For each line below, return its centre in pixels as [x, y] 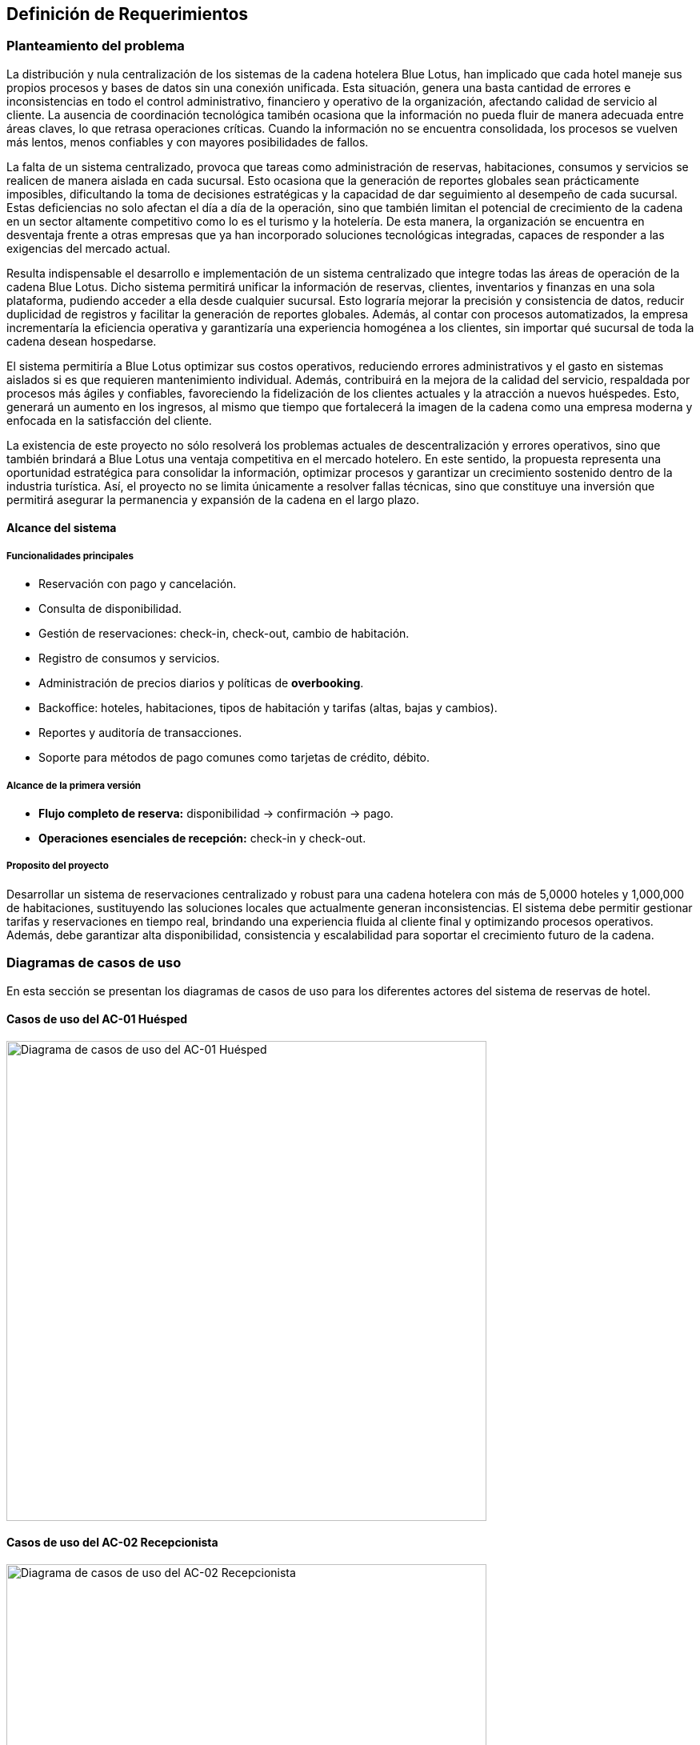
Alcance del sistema [62, 528]
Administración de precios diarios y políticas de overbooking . [201, 683]
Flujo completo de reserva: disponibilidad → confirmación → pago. [216, 813]
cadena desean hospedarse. [82, 341]
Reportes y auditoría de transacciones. [140, 733]
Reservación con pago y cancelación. [138, 584]
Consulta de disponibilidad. [110, 609]
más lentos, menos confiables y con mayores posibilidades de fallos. [188, 142]
